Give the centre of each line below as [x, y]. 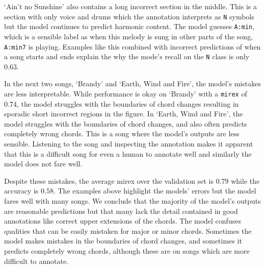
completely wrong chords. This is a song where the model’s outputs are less [122, 133]
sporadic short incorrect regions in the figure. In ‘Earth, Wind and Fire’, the [124, 114]
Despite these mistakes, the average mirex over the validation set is [109, 180]
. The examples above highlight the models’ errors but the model [155, 191]
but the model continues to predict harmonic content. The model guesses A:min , [129, 26]
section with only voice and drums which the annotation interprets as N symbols [129, 16]
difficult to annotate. [36, 261]
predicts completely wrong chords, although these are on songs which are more [127, 250]
